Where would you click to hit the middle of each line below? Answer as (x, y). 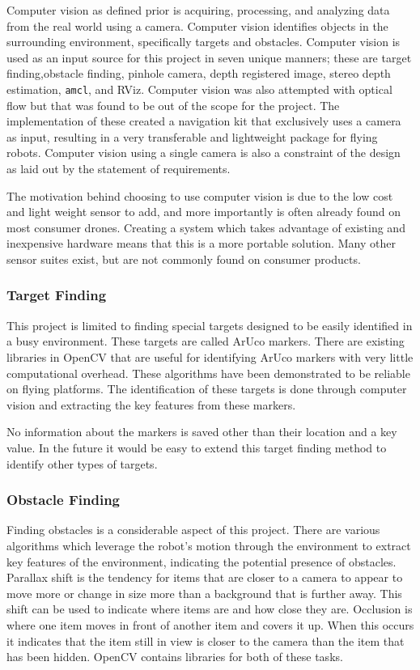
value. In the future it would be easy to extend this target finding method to (197, 447)
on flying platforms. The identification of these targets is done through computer (207, 389)
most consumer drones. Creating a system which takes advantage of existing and (206, 227)
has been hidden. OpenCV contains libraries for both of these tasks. (175, 657)
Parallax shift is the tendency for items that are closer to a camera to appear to (205, 577)
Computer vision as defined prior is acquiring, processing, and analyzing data (198, 10)
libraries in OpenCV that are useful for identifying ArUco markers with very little (210, 356)
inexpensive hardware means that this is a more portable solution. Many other (201, 243)
